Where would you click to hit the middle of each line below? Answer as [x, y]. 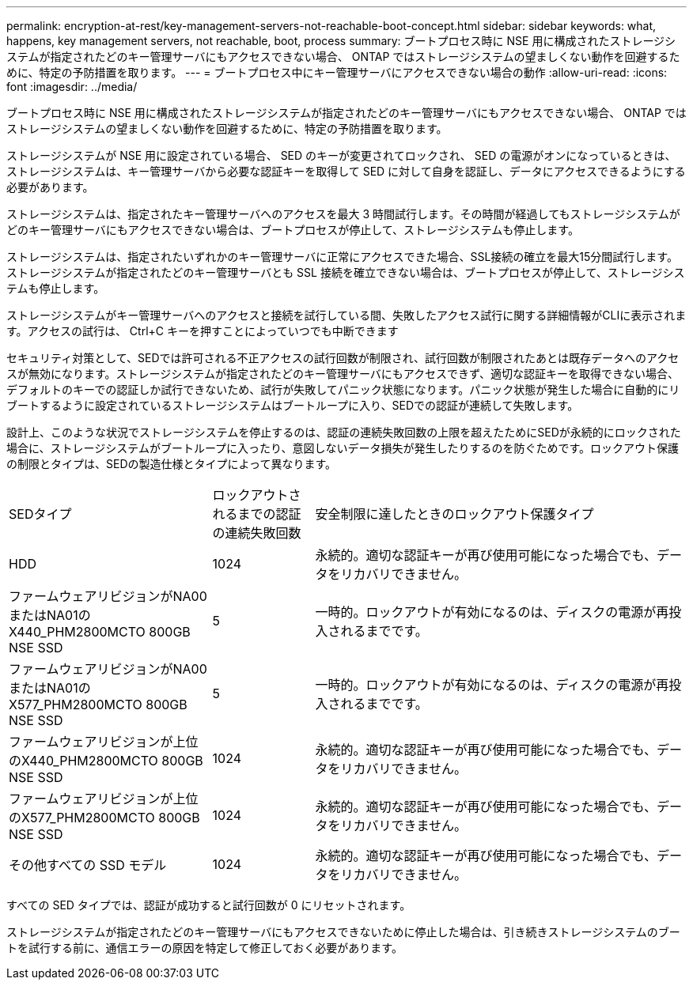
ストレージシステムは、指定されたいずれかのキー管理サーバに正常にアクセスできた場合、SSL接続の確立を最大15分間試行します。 [342, 257]
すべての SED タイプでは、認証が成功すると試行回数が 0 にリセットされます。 [209, 905]
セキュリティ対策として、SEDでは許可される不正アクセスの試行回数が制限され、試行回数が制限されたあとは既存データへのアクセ [343, 358]
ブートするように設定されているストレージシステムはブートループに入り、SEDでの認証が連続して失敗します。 [293, 405]
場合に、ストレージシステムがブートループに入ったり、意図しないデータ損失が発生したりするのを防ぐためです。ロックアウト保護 [343, 448]
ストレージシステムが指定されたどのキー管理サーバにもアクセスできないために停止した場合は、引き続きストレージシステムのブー [343, 932]
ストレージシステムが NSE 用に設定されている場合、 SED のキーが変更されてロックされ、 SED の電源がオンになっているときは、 [341, 155]
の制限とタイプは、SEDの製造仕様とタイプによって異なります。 [171, 464]
